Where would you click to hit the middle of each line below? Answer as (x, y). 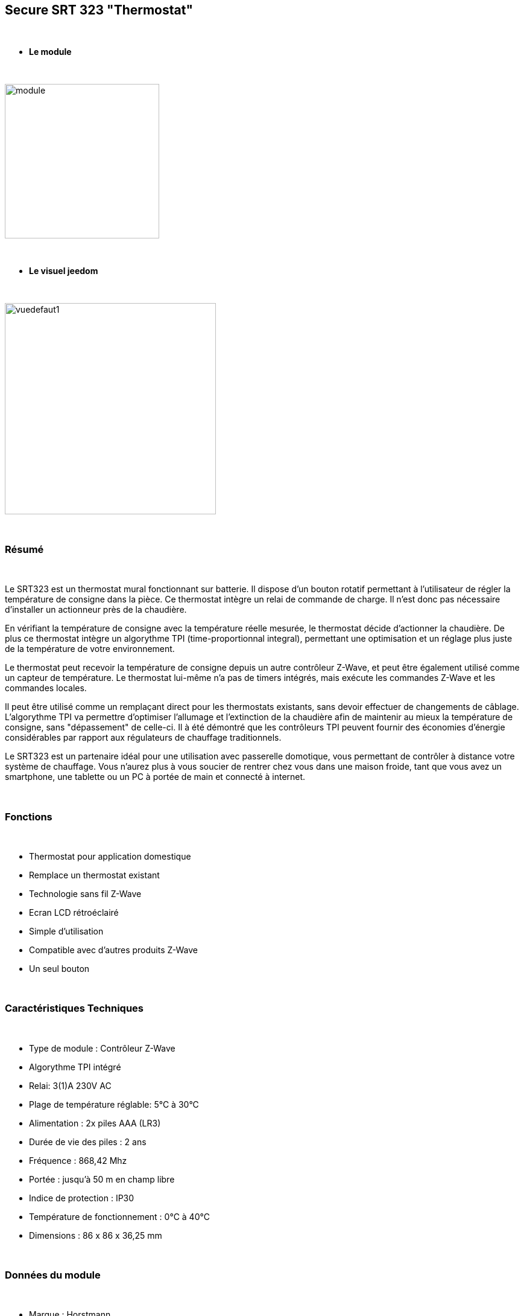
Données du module (53, 1275)
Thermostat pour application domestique (110, 856)
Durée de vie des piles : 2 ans (88, 1142)
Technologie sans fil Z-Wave (85, 893)
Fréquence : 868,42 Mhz (78, 1160)
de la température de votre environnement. (90, 649)
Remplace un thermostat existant (94, 875)
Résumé (24, 549)
